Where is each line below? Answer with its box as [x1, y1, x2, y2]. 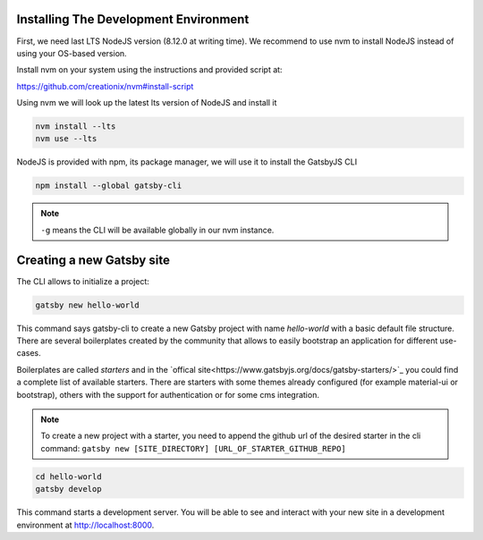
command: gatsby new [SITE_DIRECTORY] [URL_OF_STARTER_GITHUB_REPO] [40, 443, 346, 453]
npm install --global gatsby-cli [35, 181, 182, 191]
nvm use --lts [35, 134, 97, 144]
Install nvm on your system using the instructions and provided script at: [16, 64, 283, 75]
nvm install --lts [35, 122, 116, 131]
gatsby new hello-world [35, 300, 140, 310]
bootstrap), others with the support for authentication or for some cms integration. [16, 389, 319, 400]
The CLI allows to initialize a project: [16, 275, 149, 286]
